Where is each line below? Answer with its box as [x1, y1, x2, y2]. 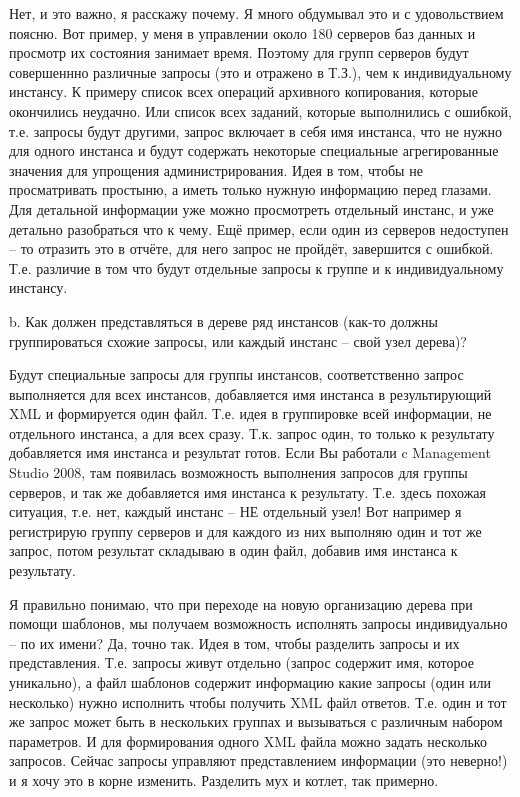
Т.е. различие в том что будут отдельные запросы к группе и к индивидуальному [9, 257, 504, 278]
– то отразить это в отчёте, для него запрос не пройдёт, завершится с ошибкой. [9, 238, 494, 259]
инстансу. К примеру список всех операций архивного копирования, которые [9, 81, 478, 102]
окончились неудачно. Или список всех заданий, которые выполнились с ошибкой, [9, 100, 512, 121]
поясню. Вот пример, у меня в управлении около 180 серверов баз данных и [9, 22, 476, 43]
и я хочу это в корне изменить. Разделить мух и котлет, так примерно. [9, 769, 439, 790]
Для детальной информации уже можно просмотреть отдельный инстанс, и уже [9, 198, 494, 219]
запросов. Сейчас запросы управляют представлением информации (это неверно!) [9, 750, 508, 771]
